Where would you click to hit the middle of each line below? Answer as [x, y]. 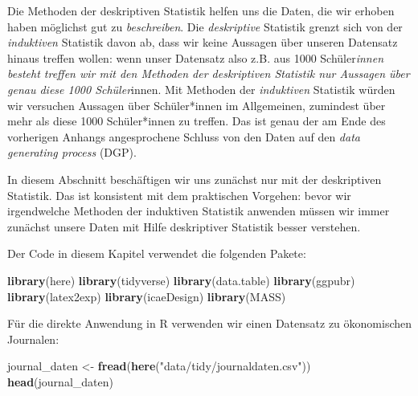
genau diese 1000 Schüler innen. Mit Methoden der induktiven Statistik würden [201, 89]
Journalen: [33, 339]
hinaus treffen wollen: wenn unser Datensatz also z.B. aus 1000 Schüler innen [196, 57]
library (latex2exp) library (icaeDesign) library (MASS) [147, 296]
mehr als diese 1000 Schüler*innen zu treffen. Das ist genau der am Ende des [197, 121]
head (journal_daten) [60, 381]
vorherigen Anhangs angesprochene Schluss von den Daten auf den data [184, 136]
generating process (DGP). [72, 152]
